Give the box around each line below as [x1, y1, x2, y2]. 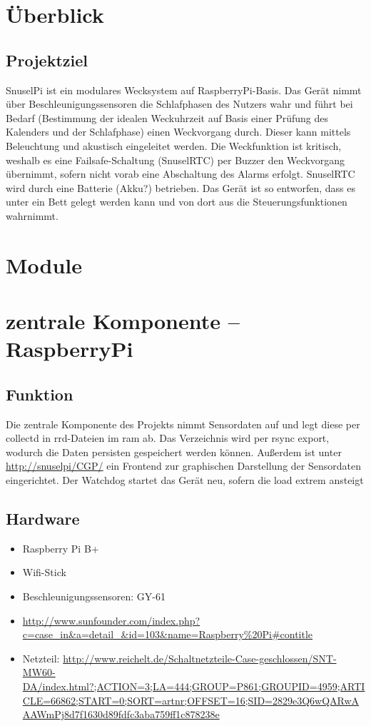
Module [6, 250, 83, 279]
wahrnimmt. [6, 208, 59, 223]
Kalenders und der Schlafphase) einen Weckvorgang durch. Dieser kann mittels [6, 124, 351, 139]
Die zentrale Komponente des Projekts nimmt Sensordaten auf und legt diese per [6, 416, 360, 431]
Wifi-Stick [22, 565, 66, 580]
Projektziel [6, 49, 88, 71]
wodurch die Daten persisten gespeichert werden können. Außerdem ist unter [6, 444, 342, 459]
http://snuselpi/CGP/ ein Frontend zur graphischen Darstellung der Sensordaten [6, 458, 361, 473]
